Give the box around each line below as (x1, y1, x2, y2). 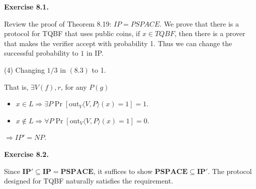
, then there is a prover (174, 28, 245, 39)
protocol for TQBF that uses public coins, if (4, 28, 140, 39)
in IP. (87, 48, 104, 58)
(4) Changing (4, 64, 45, 75)
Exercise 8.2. (4, 148, 49, 159)
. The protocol (208, 165, 252, 176)
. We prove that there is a (159, 18, 239, 29)
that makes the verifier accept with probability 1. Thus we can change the (4, 38, 232, 48)
